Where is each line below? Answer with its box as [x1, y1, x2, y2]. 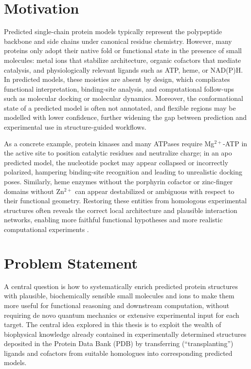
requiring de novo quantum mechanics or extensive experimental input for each [4, 310, 239, 320]
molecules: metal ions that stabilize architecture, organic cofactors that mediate [4, 55, 241, 65]
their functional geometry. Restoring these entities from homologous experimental [4, 195, 247, 206]
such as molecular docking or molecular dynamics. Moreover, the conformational [4, 93, 244, 103]
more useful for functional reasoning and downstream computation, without [4, 300, 230, 310]
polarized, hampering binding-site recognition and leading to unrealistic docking [4, 167, 242, 177]
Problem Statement [4, 252, 138, 272]
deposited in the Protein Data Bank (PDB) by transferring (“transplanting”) [4, 338, 233, 349]
